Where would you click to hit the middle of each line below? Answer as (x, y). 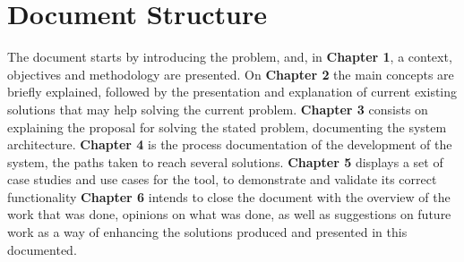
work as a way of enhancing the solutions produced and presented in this (207, 232)
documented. (42, 249)
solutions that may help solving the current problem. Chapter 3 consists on (218, 109)
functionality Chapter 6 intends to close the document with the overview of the (229, 196)
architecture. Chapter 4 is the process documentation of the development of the (230, 144)
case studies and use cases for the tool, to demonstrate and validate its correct (222, 179)
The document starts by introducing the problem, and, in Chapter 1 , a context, (230, 57)
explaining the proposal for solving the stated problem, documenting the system (227, 127)
